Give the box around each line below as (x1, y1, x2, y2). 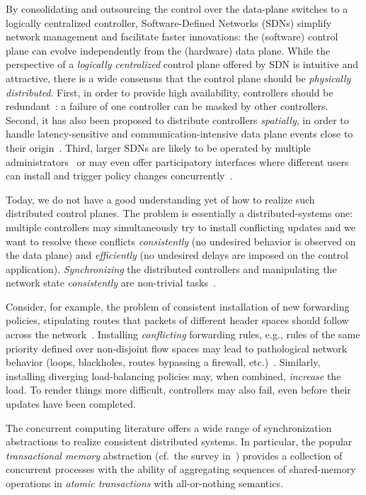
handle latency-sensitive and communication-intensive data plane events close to (6, 126, 353, 141)
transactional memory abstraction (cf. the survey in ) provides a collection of (6, 447, 343, 462)
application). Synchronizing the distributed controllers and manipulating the (6, 261, 337, 276)
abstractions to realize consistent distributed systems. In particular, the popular (6, 434, 353, 449)
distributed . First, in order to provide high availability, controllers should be (6, 84, 333, 99)
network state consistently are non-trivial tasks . (6, 275, 216, 290)
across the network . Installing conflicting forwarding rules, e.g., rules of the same (6, 327, 360, 342)
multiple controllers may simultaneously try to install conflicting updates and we (6, 219, 356, 234)
